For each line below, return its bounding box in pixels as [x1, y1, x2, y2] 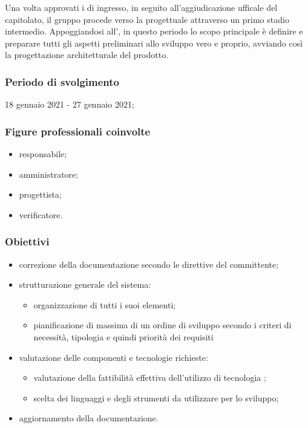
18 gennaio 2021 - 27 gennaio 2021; [5, 98, 134, 111]
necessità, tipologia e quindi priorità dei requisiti [33, 330, 214, 343]
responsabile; [19, 148, 67, 160]
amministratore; [19, 167, 79, 180]
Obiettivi [5, 234, 50, 249]
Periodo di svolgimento [5, 74, 119, 89]
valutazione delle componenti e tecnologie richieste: [19, 351, 208, 363]
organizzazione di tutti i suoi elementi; [33, 298, 176, 311]
